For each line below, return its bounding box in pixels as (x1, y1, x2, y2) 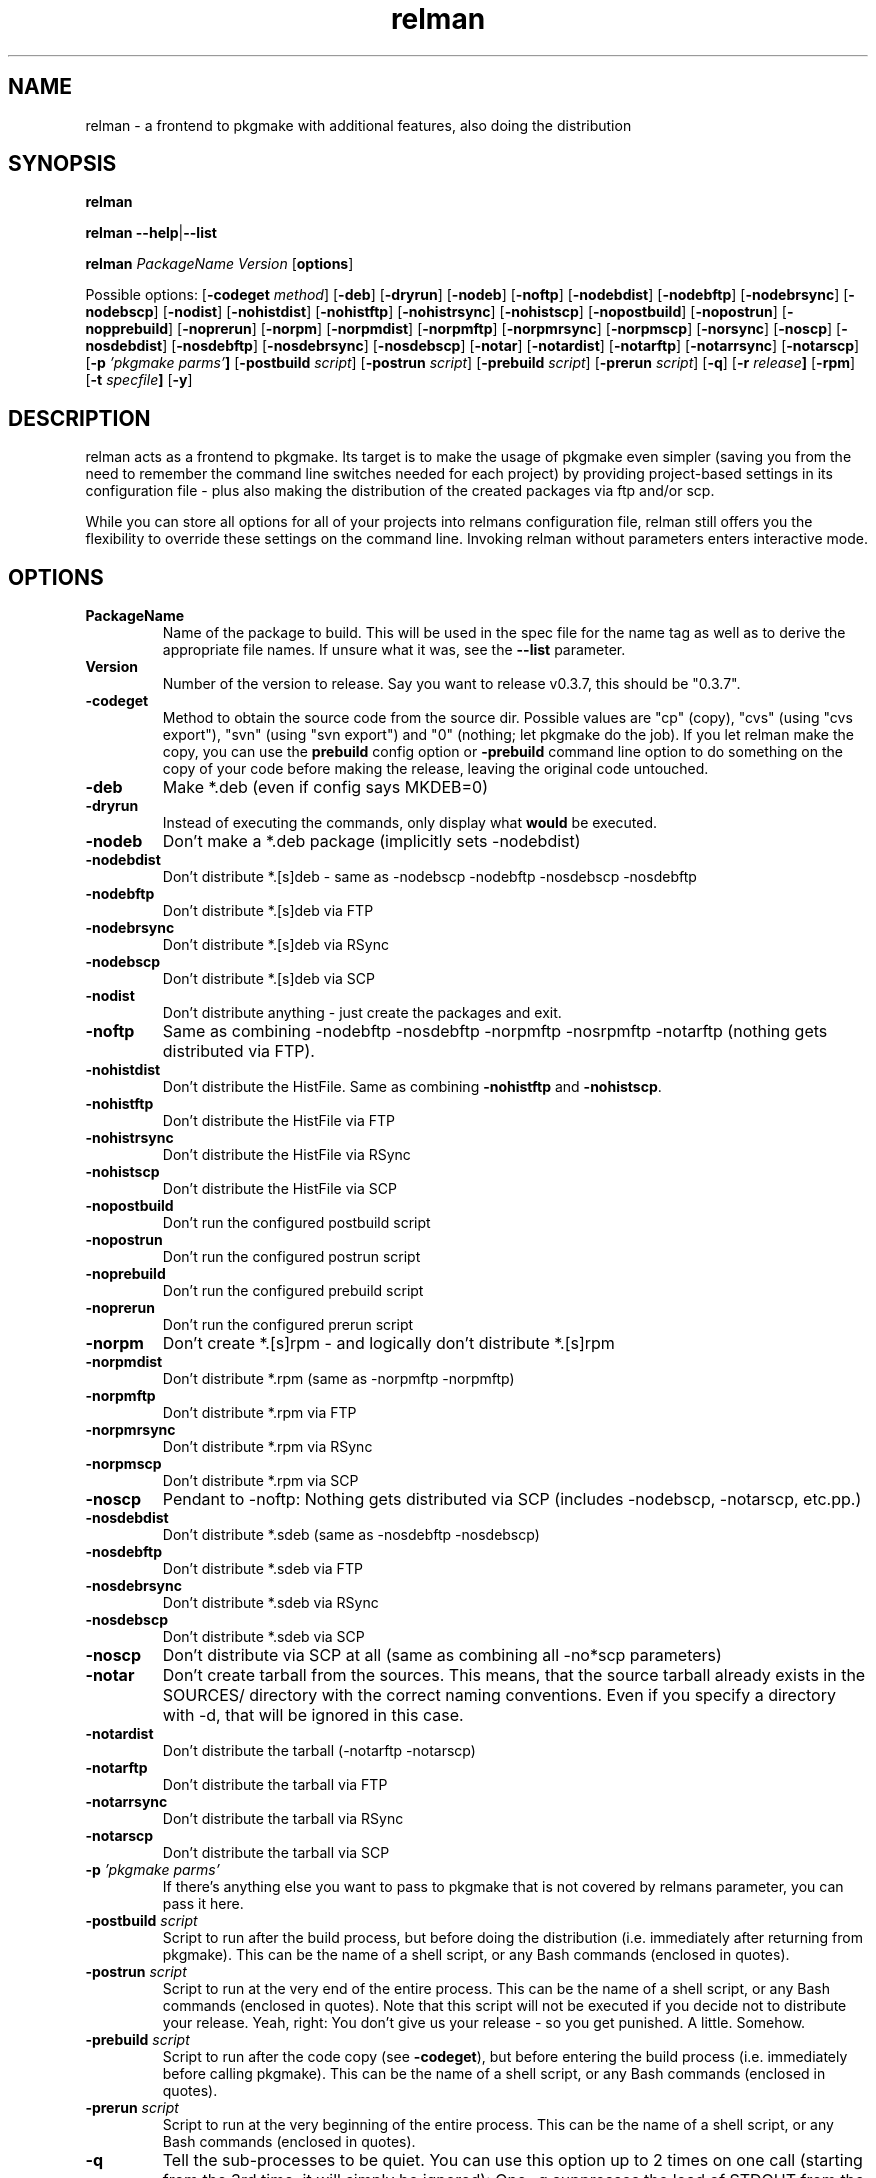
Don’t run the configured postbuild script (162, 1214, 431, 1232)
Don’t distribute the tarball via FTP (162, 1776, 388, 1794)
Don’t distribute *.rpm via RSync (162, 1438, 373, 1456)
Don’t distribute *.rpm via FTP (162, 1404, 357, 1422)
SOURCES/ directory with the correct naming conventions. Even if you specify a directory (162, 1685, 836, 1706)
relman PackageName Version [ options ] (85, 255, 354, 273)
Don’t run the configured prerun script (162, 1316, 414, 1334)
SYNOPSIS (8, 151, 117, 177)
